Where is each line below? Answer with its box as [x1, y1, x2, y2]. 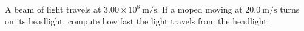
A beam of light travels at [5, 3, 101, 15]
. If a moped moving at [157, 3, 243, 15]
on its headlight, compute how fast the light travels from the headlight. [5, 14, 269, 27]
